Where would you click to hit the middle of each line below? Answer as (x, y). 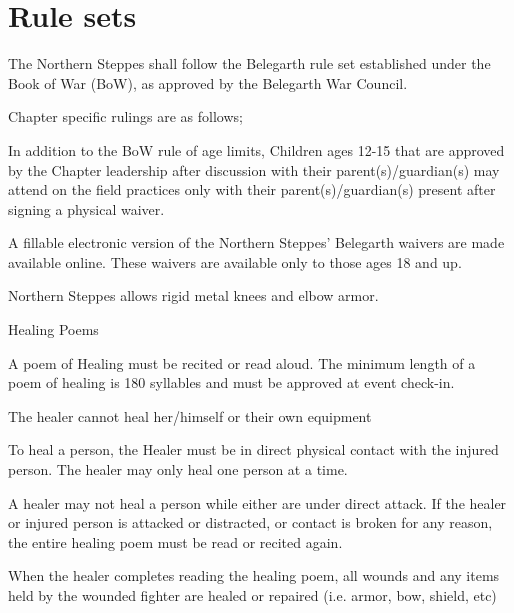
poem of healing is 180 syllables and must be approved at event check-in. (231, 382)
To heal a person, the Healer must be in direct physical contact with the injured (253, 449)
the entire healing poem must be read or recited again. (175, 541)
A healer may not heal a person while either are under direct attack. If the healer (257, 502)
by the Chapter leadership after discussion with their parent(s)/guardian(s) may (254, 169)
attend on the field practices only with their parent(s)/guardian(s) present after (252, 189)
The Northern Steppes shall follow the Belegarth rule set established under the (249, 63)
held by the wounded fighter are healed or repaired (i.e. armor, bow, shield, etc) (252, 595)
